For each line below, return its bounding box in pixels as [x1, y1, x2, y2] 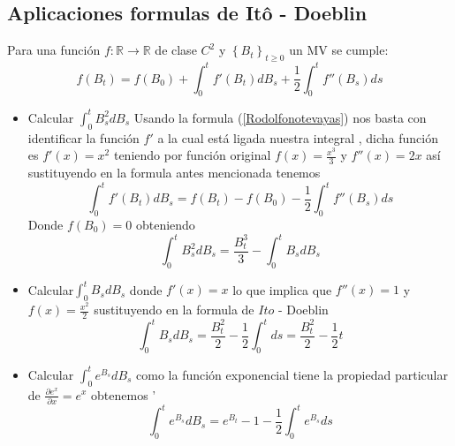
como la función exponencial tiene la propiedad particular [136, 365, 448, 383]
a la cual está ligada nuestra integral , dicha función [157, 128, 439, 147]
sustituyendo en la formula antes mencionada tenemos [27, 163, 321, 182]
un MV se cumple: [289, 41, 389, 59]
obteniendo [135, 215, 195, 233]
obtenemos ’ [91, 385, 156, 404]
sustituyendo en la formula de [94, 300, 254, 319]
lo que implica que [232, 280, 332, 299]
